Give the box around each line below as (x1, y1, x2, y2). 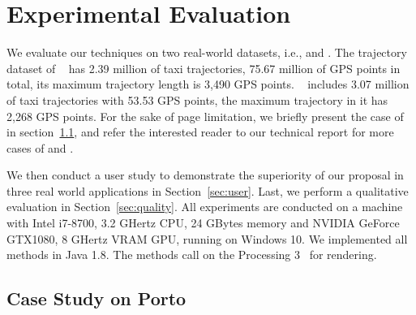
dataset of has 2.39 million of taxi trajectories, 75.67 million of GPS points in (6, 59, 401, 76)
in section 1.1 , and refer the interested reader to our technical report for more (6, 123, 394, 140)
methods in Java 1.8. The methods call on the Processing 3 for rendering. (6, 246, 377, 263)
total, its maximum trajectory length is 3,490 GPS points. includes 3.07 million (6, 76, 410, 93)
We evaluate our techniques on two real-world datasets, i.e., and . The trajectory (6, 44, 407, 61)
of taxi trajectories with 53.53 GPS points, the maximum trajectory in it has (6, 91, 388, 108)
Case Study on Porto (6, 286, 187, 311)
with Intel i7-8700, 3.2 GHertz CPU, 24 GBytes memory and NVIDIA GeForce (6, 214, 400, 231)
